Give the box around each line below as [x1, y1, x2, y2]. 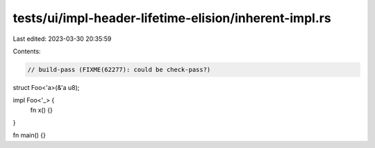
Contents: [12, 47, 41, 55]
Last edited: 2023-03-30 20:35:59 [12, 35, 112, 43]
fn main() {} [12, 131, 47, 140]
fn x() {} [30, 106, 53, 114]
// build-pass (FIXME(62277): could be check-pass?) [27, 66, 211, 73]
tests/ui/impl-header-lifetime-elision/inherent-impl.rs [12, 10, 331, 26]
